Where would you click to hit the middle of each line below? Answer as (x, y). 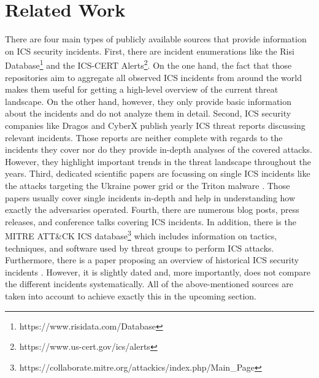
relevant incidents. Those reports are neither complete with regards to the (144, 137)
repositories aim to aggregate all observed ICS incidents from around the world (153, 77)
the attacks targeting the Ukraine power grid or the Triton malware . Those (148, 185)
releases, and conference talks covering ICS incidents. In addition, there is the (151, 221)
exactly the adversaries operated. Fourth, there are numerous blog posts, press (152, 210)
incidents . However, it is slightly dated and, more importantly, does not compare (158, 272)
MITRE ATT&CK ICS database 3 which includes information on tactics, (141, 235)
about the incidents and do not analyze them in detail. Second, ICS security (148, 113)
